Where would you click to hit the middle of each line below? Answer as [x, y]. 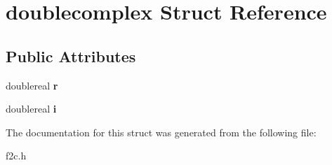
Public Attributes [71, 56]
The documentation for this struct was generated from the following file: [161, 132]
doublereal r [32, 85]
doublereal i [31, 109]
